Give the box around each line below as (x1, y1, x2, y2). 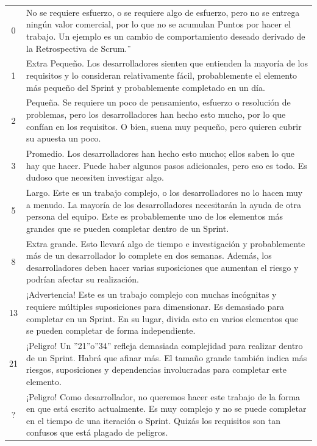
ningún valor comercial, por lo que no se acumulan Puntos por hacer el (26, 18, 291, 31)
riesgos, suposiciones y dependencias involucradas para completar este (26, 363, 287, 376)
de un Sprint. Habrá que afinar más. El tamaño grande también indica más (26, 351, 307, 364)
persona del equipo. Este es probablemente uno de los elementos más (26, 210, 283, 223)
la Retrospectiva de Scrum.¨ (26, 41, 132, 54)
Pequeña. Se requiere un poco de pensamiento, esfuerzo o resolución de (26, 96, 291, 109)
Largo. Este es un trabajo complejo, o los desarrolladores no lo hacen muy (26, 186, 303, 199)
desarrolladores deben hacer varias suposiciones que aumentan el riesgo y (26, 261, 299, 273)
